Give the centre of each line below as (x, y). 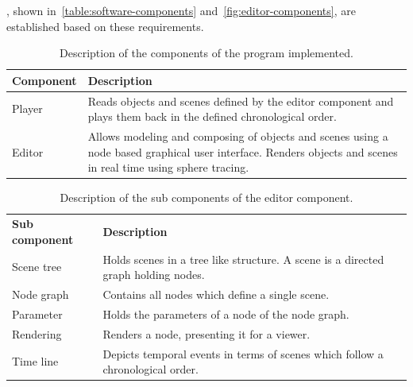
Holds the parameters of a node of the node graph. (226, 313)
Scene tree (37, 267)
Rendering (37, 333)
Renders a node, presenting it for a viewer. (206, 333)
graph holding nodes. (154, 275)
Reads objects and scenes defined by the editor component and (241, 101)
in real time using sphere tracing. (168, 167)
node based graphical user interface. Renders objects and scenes (243, 151)
